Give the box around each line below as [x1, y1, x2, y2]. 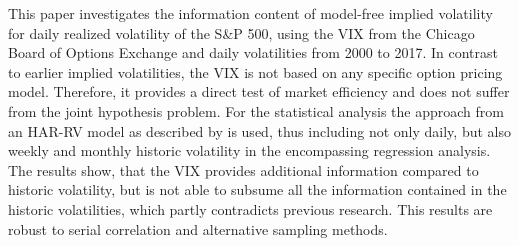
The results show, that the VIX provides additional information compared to [8, 159, 479, 180]
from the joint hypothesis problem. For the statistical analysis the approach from [8, 100, 504, 121]
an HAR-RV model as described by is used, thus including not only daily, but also [8, 120, 511, 141]
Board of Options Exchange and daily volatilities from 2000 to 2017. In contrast [8, 42, 498, 63]
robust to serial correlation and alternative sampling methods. [8, 218, 388, 239]
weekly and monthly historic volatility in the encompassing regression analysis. [8, 140, 491, 161]
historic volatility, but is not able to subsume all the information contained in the [8, 179, 507, 200]
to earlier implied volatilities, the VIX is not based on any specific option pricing [8, 61, 503, 82]
